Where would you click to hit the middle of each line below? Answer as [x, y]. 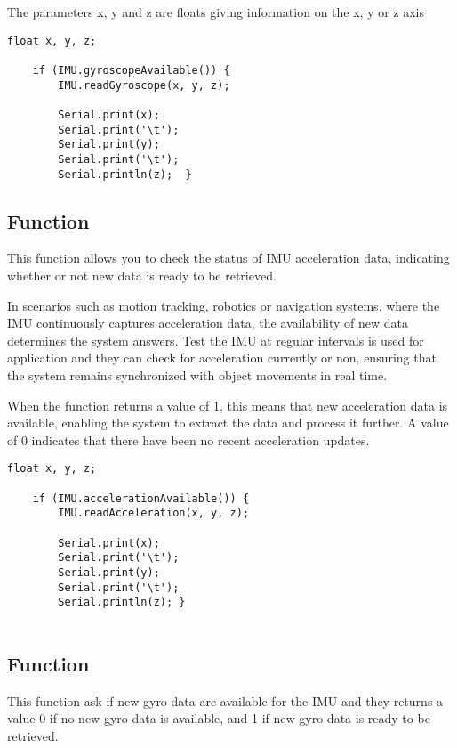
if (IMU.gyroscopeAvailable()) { [131, 70]
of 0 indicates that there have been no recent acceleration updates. [188, 439]
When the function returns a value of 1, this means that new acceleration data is [228, 405]
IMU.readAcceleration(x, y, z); [154, 513]
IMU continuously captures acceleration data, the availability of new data [208, 323]
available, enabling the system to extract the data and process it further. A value [228, 423]
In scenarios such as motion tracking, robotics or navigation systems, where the [224, 305]
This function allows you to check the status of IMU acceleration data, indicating [228, 258]
